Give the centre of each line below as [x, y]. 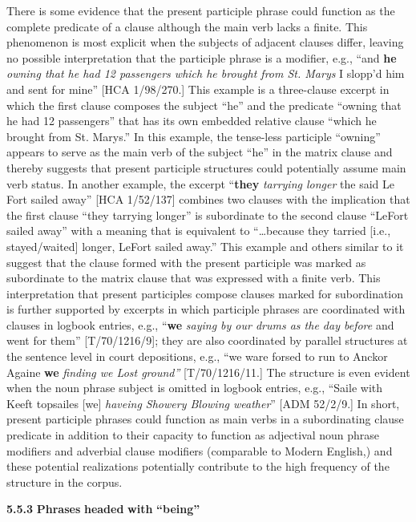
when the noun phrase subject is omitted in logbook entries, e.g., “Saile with [195, 388]
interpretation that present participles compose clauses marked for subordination [205, 293]
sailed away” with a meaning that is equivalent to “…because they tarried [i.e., [199, 231]
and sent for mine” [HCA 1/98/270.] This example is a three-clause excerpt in [198, 89]
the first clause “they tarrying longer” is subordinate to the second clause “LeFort [208, 214]
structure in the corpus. [65, 482]
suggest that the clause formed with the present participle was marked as [186, 262]
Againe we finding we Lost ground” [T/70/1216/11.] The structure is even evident [208, 372]
